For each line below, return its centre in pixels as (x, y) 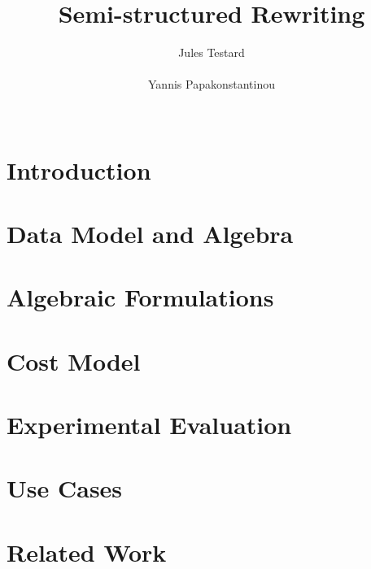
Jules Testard (212, 52)
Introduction (79, 169)
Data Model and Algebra (150, 233)
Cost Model (74, 361)
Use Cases (65, 488)
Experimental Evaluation (149, 424)
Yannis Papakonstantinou (212, 84)
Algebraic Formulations (140, 297)
